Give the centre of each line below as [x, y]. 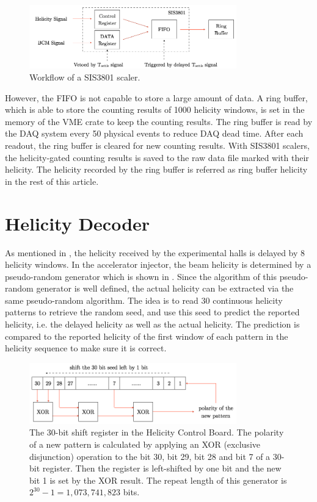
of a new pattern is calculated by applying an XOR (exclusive [145, 444]
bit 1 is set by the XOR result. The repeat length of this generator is [158, 480]
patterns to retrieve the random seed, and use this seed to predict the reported [152, 312]
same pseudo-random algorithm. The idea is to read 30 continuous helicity [144, 300]
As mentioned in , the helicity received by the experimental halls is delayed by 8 [155, 252]
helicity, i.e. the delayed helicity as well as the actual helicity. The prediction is [152, 324]
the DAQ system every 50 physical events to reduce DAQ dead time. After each [154, 133]
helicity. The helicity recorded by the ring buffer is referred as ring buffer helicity [156, 169]
